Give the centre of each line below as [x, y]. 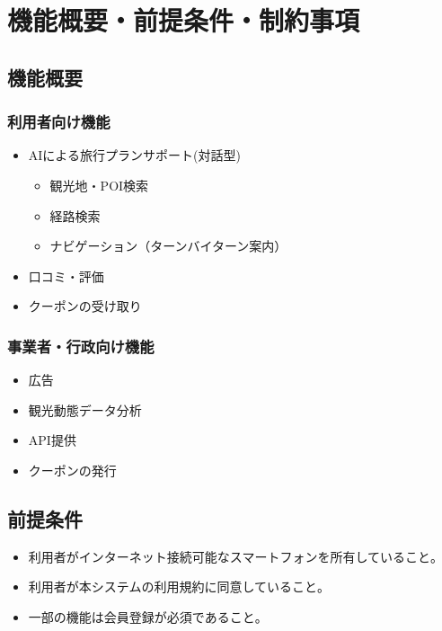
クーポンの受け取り [85, 306]
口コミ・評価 [66, 276]
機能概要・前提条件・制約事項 [184, 20]
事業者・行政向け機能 [81, 346]
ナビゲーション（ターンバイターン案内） [168, 246]
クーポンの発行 [72, 470]
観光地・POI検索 [99, 185]
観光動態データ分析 [85, 409]
